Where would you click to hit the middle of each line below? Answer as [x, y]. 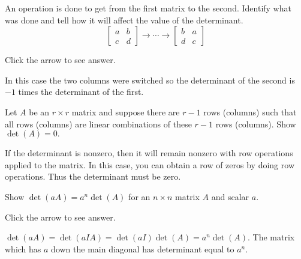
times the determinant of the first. [81, 92]
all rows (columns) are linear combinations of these [98, 123]
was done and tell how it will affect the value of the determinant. [124, 20]
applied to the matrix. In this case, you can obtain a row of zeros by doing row [150, 164]
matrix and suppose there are [126, 111]
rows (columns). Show [256, 123]
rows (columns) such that [250, 111]
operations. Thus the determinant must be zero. [93, 176]
